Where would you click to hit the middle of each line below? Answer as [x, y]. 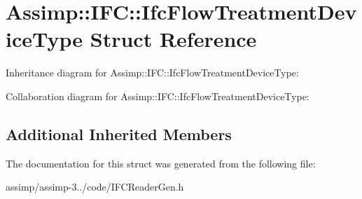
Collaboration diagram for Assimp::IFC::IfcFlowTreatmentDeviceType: [158, 96]
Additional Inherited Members [119, 133]
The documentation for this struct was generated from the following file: [161, 163]
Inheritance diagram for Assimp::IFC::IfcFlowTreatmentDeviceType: [152, 73]
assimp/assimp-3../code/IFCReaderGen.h [95, 187]
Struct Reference [173, 39]
